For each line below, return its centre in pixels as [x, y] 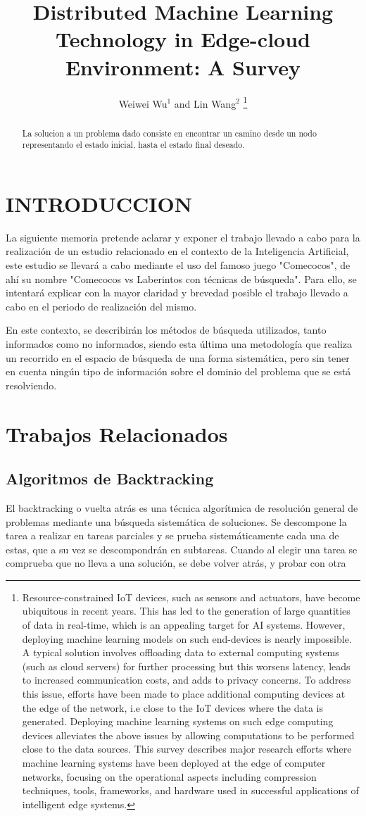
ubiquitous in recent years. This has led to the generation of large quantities [186, 611]
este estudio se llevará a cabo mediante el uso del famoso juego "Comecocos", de [178, 264]
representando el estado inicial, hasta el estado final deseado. [133, 145]
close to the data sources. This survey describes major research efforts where [187, 749]
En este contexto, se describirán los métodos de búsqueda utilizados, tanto [166, 330]
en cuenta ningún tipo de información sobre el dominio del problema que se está [178, 371]
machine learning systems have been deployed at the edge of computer [174, 762]
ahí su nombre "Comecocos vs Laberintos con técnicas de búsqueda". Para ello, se [181, 278]
